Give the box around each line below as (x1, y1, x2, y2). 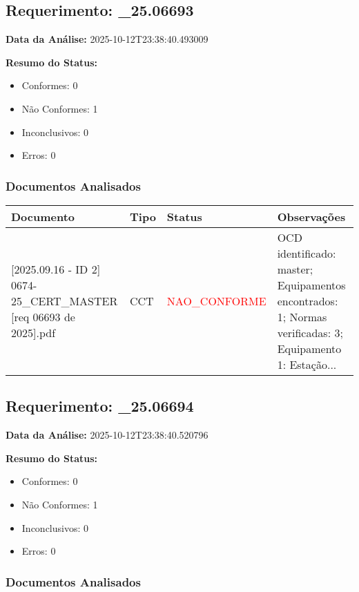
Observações (277, 208, 346, 225)
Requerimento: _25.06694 (6, 395, 194, 417)
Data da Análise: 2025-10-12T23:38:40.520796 (6, 428, 208, 442)
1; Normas (277, 308, 327, 325)
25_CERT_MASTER (11, 292, 118, 309)
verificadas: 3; (277, 324, 343, 341)
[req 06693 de (11, 308, 75, 325)
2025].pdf (11, 324, 56, 341)
